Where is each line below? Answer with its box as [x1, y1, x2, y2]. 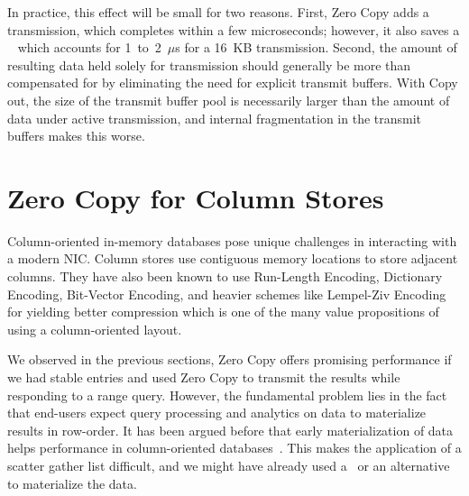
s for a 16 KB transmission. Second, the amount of [175, 38, 457, 57]
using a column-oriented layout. [7, 319, 182, 338]
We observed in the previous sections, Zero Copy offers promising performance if [7, 350, 452, 369]
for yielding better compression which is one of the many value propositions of [7, 302, 439, 321]
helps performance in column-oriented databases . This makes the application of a [7, 438, 462, 457]
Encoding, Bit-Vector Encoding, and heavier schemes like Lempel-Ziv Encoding [7, 284, 446, 303]
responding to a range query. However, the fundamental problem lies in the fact [7, 385, 447, 404]
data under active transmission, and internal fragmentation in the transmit [7, 108, 422, 127]
